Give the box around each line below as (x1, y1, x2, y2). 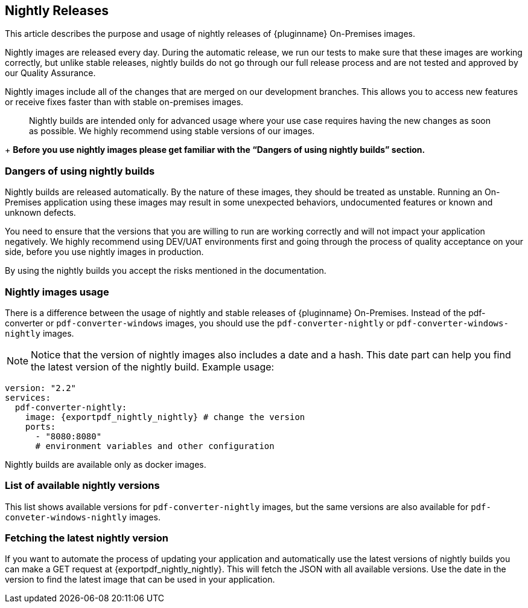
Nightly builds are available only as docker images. (5, 459, 206, 470)
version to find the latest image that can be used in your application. (5, 574, 275, 585)
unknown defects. (5, 207, 76, 218)
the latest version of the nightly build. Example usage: (31, 360, 275, 373)
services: (5, 392, 51, 403)
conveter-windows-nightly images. (5, 511, 161, 522)
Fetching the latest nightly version (5, 532, 168, 545)
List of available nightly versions (5, 479, 160, 492)
